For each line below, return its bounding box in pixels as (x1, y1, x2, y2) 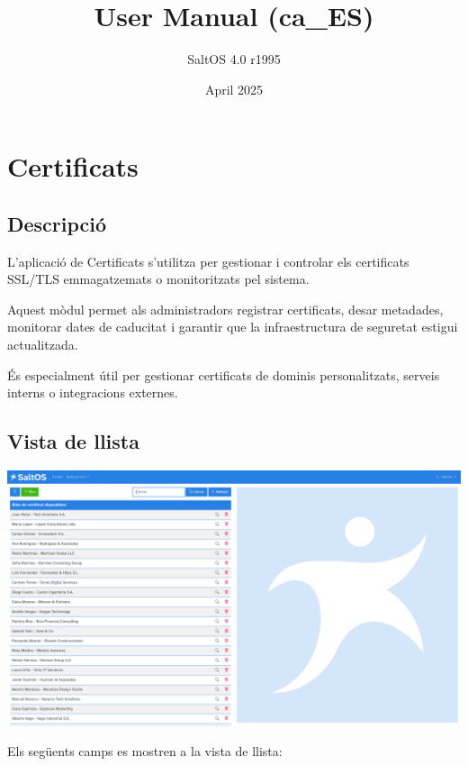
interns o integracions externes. (7, 383, 178, 402)
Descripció (7, 209, 107, 237)
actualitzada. (7, 335, 78, 354)
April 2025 (204, 79, 264, 98)
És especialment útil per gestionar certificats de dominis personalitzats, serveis (7, 365, 440, 384)
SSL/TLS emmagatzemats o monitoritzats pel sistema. (7, 269, 310, 288)
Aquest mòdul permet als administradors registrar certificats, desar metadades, (7, 299, 444, 318)
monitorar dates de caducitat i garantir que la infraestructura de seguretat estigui (7, 317, 458, 336)
